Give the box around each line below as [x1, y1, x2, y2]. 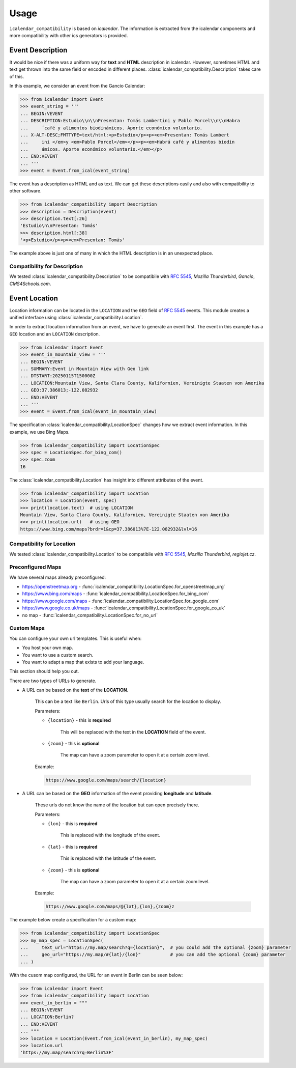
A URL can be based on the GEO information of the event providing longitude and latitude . [22, 790, 213, 796]
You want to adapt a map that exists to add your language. [22, 659, 144, 665]
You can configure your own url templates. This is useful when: [9, 635, 142, 641]
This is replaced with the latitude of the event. [60, 855, 156, 861]
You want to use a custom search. [22, 652, 94, 658]
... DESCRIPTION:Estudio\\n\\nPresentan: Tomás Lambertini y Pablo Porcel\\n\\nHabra [20, 118, 240, 124]
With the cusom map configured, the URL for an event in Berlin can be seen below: [9, 972, 183, 978]
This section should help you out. [9, 668, 79, 674]
